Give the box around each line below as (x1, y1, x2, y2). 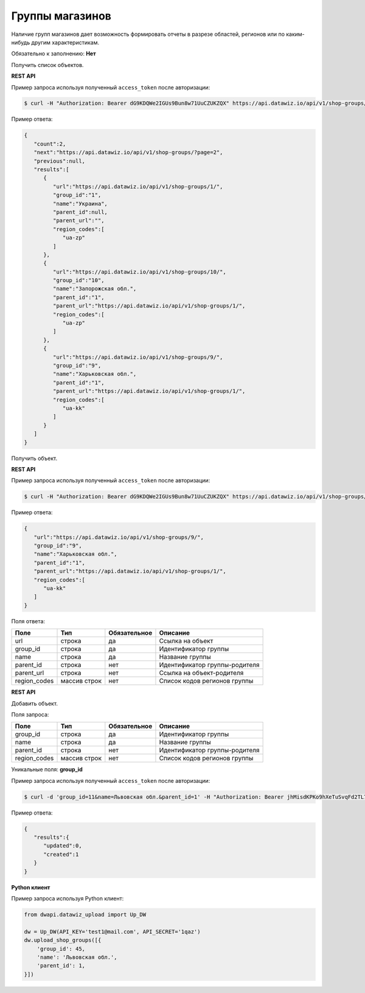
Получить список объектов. (11, 61, 84, 68)
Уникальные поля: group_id (11, 766, 83, 773)
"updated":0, (43, 843, 82, 849)
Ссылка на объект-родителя (159, 669, 244, 677)
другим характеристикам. (31, 38, 100, 46)
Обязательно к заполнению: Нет (11, 50, 97, 57)
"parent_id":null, (52, 208, 108, 216)
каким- (286, 30, 305, 38)
